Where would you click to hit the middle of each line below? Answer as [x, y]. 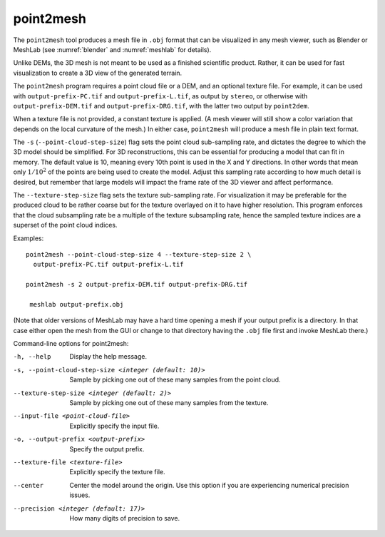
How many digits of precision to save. [125, 518]
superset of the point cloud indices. [65, 225]
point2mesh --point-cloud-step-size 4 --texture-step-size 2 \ [139, 254]
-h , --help [32, 357]
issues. [80, 495]
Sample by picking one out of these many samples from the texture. [169, 403]
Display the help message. [108, 357]
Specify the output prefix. [107, 449]
